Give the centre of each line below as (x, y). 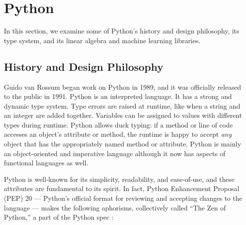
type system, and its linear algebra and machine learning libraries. (102, 40)
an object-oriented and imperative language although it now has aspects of (115, 153)
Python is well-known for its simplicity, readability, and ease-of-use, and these (119, 179)
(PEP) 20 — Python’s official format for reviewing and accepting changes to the (123, 198)
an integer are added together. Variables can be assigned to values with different (123, 115)
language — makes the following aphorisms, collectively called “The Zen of (115, 207)
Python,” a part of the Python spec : (59, 217)
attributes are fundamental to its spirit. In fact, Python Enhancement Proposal (122, 188)
